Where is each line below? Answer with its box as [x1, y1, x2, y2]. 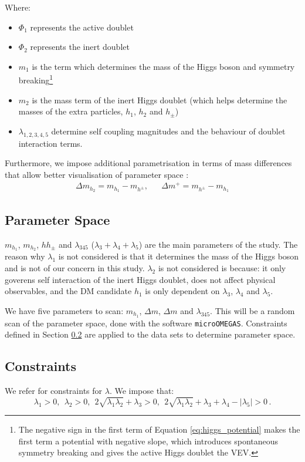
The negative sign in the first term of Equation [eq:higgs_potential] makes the [18, 423, 300, 436]
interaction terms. [18, 137, 83, 149]
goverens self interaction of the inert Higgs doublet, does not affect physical [5, 273, 276, 285]
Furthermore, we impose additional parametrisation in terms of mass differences [5, 157, 292, 169]
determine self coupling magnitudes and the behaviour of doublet [51, 124, 286, 137]
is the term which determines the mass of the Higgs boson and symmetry [32, 60, 295, 72]
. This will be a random [210, 304, 295, 316]
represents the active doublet [30, 21, 134, 33]
